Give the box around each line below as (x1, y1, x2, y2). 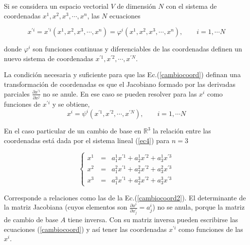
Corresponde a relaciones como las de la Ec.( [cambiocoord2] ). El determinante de (4, 192, 246, 202)
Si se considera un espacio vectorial (4, 1, 108, 11)
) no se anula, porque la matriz (152, 202, 245, 212)
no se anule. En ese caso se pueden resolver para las (43, 88, 197, 98)
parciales (4, 88, 30, 98)
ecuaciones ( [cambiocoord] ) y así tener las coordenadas (4, 224, 167, 234)
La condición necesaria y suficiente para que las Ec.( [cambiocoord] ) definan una (4, 69, 241, 80)
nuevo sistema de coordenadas (4, 53, 93, 63)
